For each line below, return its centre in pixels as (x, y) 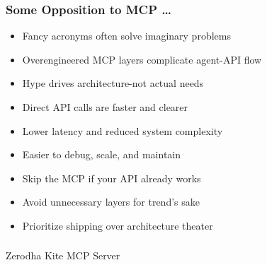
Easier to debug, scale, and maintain (102, 154)
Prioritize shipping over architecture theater (118, 225)
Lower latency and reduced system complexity (123, 130)
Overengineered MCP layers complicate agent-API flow (142, 59)
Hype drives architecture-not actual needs (113, 83)
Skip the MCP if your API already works (112, 178)
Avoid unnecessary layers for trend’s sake (111, 202)
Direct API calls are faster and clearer (105, 107)
